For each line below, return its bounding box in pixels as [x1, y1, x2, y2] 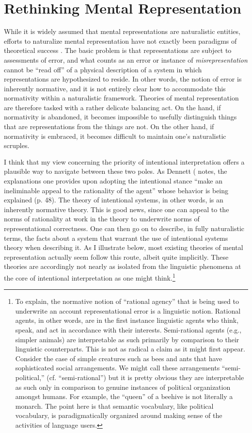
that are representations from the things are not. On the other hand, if [4, 121, 214, 132]
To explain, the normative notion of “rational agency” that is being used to [15, 296, 239, 306]
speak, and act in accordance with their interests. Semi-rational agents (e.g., [15, 325, 242, 334]
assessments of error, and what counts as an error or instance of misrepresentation [4, 54, 248, 65]
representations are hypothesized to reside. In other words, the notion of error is [4, 74, 242, 84]
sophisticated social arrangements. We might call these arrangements [15, 363, 220, 373]
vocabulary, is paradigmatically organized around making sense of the [15, 410, 222, 420]
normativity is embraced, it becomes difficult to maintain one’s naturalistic [4, 131, 226, 141]
